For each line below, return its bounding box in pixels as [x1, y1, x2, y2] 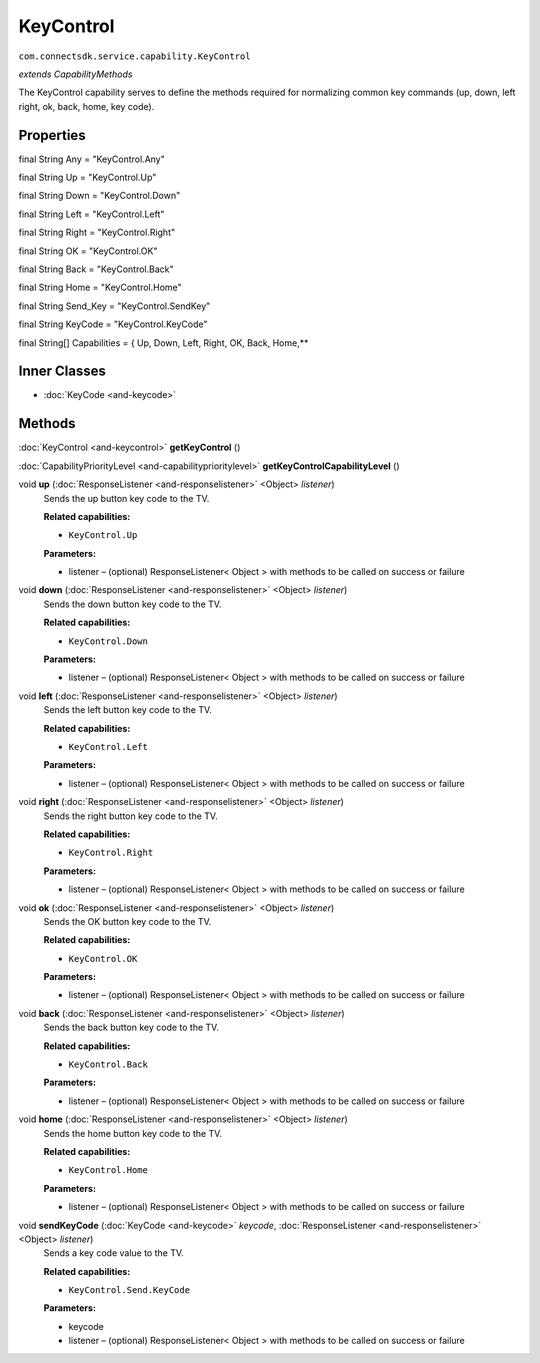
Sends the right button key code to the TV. [43, 810, 219, 822]
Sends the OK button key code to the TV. [43, 915, 212, 927]
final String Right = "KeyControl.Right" [18, 226, 175, 239]
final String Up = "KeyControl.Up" [18, 171, 157, 184]
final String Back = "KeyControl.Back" [18, 263, 174, 275]
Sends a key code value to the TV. [43, 1247, 184, 1259]
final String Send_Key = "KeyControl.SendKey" [18, 300, 211, 312]
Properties [18, 126, 86, 144]
